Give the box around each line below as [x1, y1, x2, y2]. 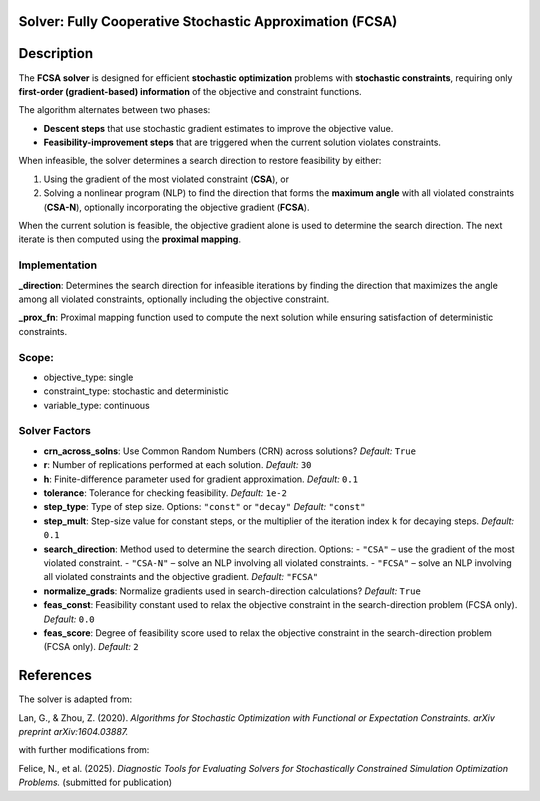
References [18, 667, 92, 684]
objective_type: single [43, 371, 134, 383]
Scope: [18, 350, 54, 364]
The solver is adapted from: [18, 693, 133, 705]
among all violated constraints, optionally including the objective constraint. [18, 293, 330, 305]
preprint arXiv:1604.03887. [18, 725, 129, 737]
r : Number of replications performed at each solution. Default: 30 [43, 459, 312, 471]
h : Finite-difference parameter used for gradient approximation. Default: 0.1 [43, 473, 359, 485]
